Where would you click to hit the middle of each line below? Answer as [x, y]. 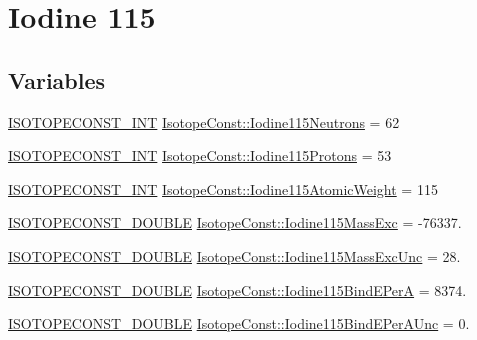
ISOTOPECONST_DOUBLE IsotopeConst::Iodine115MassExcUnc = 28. [234, 255]
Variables [57, 79]
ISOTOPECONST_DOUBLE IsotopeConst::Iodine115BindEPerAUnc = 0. [239, 323]
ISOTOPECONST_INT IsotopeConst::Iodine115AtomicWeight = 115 [223, 188]
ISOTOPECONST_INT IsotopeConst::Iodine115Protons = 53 [200, 155]
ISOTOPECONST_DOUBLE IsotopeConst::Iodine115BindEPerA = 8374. [237, 289]
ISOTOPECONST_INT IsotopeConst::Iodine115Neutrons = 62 [204, 121]
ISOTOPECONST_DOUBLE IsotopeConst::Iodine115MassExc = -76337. [235, 222]
